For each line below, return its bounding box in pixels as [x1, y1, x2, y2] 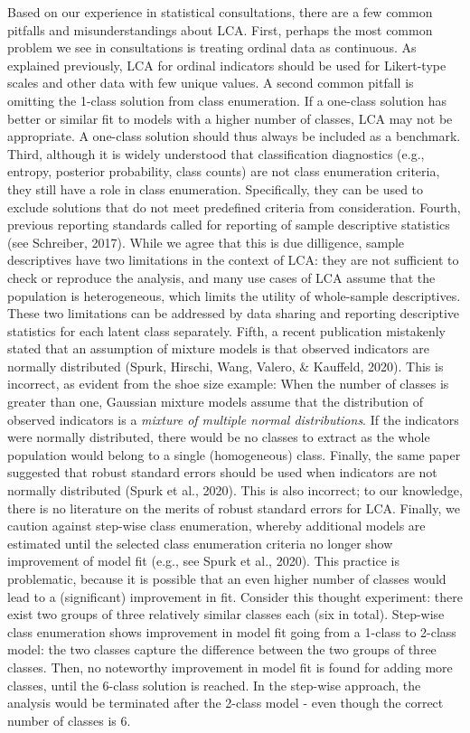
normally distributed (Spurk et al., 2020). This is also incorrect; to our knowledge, [7, 481, 463, 500]
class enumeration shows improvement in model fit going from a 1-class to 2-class [7, 622, 456, 641]
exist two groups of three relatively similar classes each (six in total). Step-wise [7, 605, 445, 624]
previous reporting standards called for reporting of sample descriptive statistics [7, 215, 450, 234]
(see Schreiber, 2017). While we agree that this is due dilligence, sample [7, 232, 405, 251]
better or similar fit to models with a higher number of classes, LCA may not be [7, 108, 453, 127]
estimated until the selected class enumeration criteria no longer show [7, 533, 393, 552]
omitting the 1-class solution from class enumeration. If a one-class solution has [7, 90, 447, 109]
